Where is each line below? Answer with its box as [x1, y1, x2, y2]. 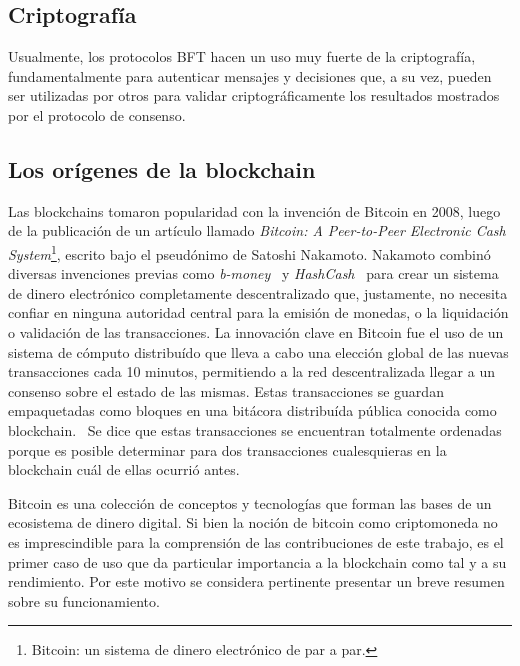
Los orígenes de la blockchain [8, 153, 316, 184]
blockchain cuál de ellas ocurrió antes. [8, 459, 240, 480]
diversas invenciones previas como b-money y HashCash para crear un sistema [8, 263, 499, 284]
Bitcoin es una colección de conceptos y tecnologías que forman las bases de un [8, 492, 492, 513]
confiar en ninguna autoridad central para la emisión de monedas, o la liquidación [8, 302, 509, 323]
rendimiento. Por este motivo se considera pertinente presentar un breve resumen [8, 571, 505, 592]
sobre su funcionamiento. [8, 590, 160, 611]
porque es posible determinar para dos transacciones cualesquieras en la [8, 439, 447, 460]
